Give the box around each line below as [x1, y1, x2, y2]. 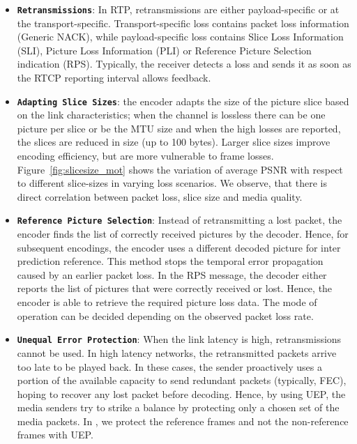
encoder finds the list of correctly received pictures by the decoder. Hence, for [17, 227, 349, 241]
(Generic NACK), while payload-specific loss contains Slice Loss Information [17, 29, 344, 44]
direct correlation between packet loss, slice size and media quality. [17, 189, 303, 204]
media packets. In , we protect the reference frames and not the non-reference [17, 413, 349, 428]
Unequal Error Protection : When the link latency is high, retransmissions [17, 332, 342, 346]
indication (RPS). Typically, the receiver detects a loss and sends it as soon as [17, 56, 351, 71]
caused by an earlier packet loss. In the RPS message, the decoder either [17, 267, 327, 282]
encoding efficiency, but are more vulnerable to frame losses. [17, 148, 274, 163]
